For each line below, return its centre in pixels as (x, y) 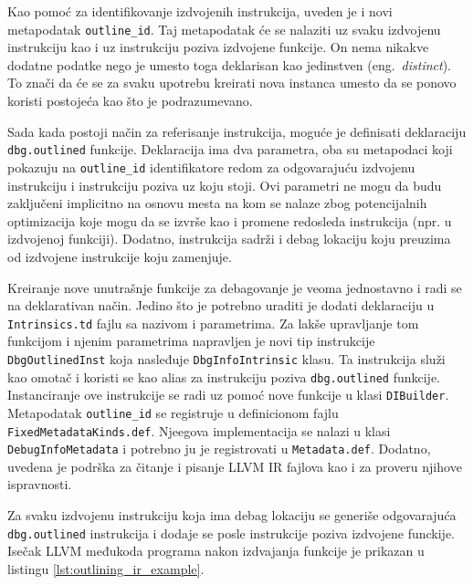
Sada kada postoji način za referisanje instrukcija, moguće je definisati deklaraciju (237, 131)
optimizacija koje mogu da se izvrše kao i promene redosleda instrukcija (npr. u (230, 220)
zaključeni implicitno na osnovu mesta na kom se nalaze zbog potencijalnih (217, 203)
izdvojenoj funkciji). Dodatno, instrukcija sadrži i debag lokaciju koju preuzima (229, 239)
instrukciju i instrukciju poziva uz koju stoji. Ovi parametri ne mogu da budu (225, 185)
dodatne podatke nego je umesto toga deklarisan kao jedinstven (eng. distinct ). (229, 64)
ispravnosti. (40, 484)
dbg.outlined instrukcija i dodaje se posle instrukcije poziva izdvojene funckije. (231, 533)
